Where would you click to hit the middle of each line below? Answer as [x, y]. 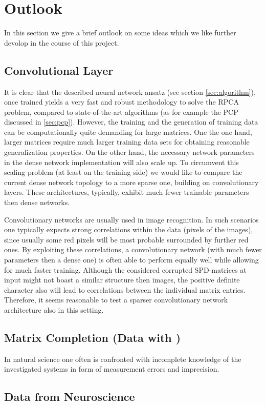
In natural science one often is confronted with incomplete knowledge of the [123, 359]
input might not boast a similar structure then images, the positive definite [122, 280]
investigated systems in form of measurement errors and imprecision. [112, 369]
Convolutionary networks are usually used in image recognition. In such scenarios [131, 219]
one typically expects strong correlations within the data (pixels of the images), [129, 229]
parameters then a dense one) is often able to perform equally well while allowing [131, 260]
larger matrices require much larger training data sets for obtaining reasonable [127, 142]
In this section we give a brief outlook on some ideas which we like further [120, 33]
